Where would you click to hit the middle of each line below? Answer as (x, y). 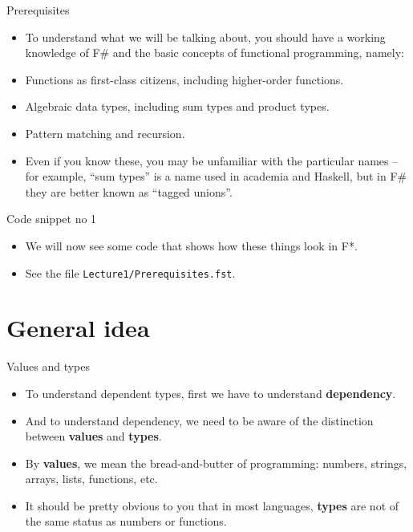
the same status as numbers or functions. (126, 521)
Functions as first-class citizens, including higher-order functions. (184, 79)
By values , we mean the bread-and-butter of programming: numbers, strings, (216, 463)
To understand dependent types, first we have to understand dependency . (211, 393)
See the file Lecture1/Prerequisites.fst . (130, 272)
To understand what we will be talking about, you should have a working (205, 37)
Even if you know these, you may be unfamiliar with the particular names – (212, 160)
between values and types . (93, 436)
